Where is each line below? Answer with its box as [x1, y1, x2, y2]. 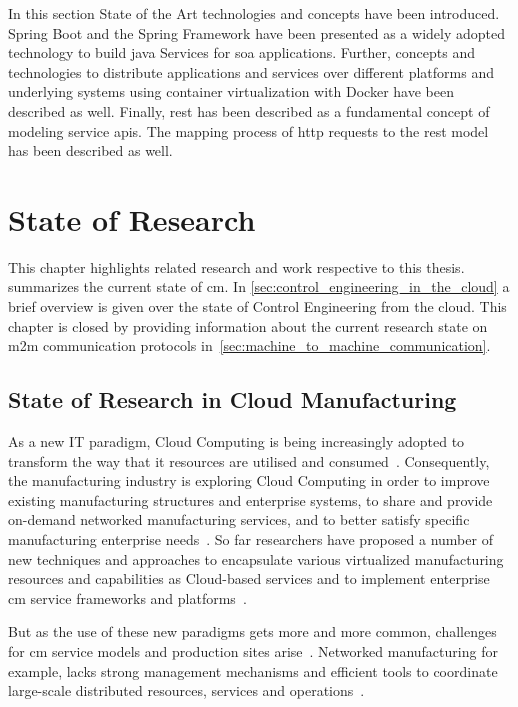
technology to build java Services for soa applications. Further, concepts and [8, 42, 475, 63]
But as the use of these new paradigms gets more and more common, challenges [8, 621, 497, 642]
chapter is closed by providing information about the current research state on [8, 315, 488, 336]
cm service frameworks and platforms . [8, 587, 247, 608]
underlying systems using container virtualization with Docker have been [8, 81, 454, 102]
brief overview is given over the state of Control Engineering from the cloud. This [8, 296, 507, 317]
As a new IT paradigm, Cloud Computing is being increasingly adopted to [8, 431, 465, 452]
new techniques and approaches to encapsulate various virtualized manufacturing [8, 548, 504, 569]
